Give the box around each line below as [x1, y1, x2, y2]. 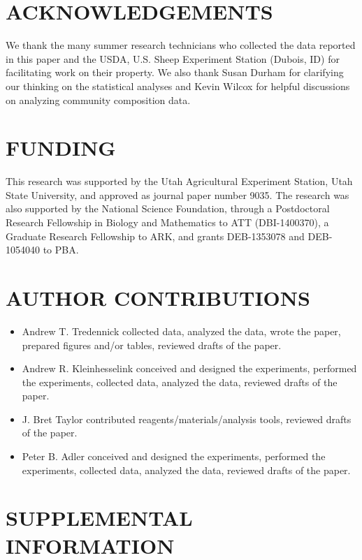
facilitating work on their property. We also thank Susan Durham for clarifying [6, 65, 344, 80]
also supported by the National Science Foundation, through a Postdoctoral [6, 201, 330, 216]
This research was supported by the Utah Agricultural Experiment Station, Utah [6, 174, 353, 189]
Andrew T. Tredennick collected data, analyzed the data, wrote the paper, [22, 323, 341, 338]
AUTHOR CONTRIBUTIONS [6, 283, 310, 311]
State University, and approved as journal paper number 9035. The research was [6, 187, 349, 202]
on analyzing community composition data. [6, 92, 191, 107]
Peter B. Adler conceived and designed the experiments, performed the [22, 449, 326, 464]
